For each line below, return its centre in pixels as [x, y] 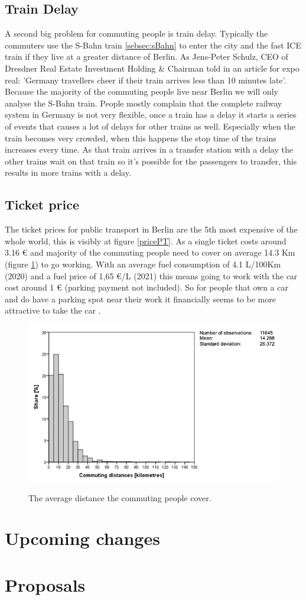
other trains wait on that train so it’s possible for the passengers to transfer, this [151, 161]
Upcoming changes [82, 538]
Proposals [45, 584]
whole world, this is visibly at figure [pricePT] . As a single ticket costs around [146, 241]
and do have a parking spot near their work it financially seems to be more [140, 299]
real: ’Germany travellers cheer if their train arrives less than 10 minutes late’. [146, 80]
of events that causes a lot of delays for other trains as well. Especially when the [150, 126]
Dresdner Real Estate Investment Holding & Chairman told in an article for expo [152, 68]
